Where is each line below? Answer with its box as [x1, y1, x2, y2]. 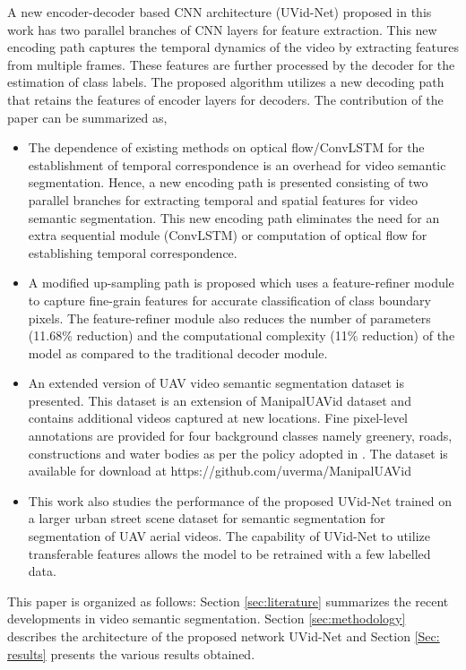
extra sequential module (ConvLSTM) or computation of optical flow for [28, 226, 427, 245]
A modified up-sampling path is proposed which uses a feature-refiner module [28, 273, 454, 292]
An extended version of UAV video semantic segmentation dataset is [28, 374, 405, 392]
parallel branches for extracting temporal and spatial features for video [28, 190, 418, 209]
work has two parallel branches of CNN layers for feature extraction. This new [7, 20, 437, 39]
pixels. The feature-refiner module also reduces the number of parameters [28, 308, 431, 327]
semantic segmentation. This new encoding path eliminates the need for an [28, 208, 440, 227]
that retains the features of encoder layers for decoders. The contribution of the [7, 90, 444, 108]
